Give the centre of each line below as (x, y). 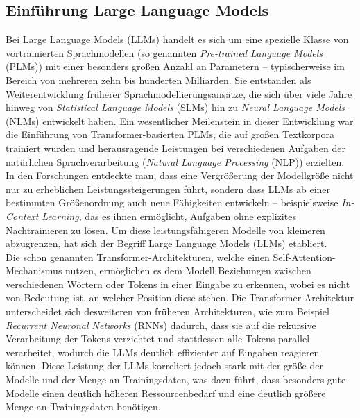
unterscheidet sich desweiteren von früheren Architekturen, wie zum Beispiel (168, 311)
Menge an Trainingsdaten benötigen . (83, 407)
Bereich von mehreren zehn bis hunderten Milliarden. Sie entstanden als (158, 80)
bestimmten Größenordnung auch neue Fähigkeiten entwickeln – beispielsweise (172, 202)
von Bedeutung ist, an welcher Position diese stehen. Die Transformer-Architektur (180, 298)
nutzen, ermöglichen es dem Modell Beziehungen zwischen (188, 270)
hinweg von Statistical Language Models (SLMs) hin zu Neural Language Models (175, 107)
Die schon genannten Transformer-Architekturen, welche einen (138, 257)
